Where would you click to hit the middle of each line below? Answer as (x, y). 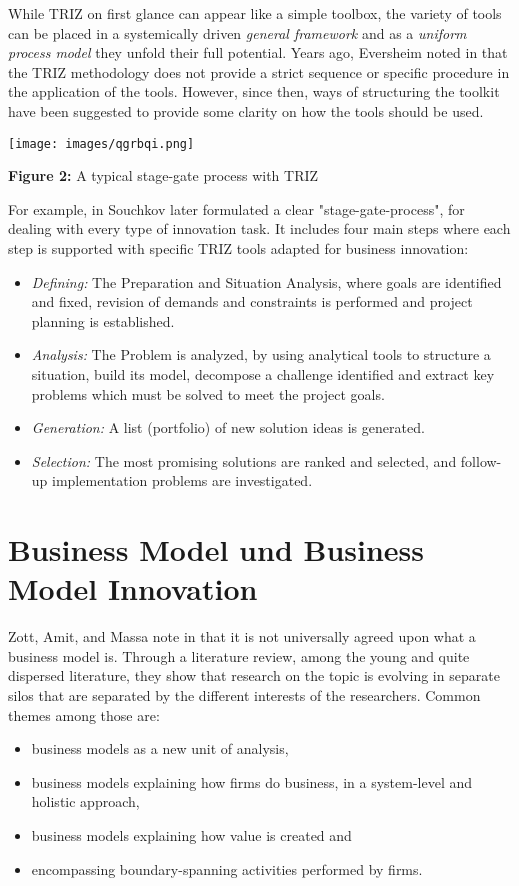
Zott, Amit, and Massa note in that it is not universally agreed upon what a (242, 636)
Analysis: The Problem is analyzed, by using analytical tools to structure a (261, 354)
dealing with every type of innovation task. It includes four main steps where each (259, 228)
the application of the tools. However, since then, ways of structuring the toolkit (254, 91)
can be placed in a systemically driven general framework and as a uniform (237, 32)
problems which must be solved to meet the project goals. (208, 393)
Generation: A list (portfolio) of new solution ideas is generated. (228, 427)
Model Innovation (133, 588)
